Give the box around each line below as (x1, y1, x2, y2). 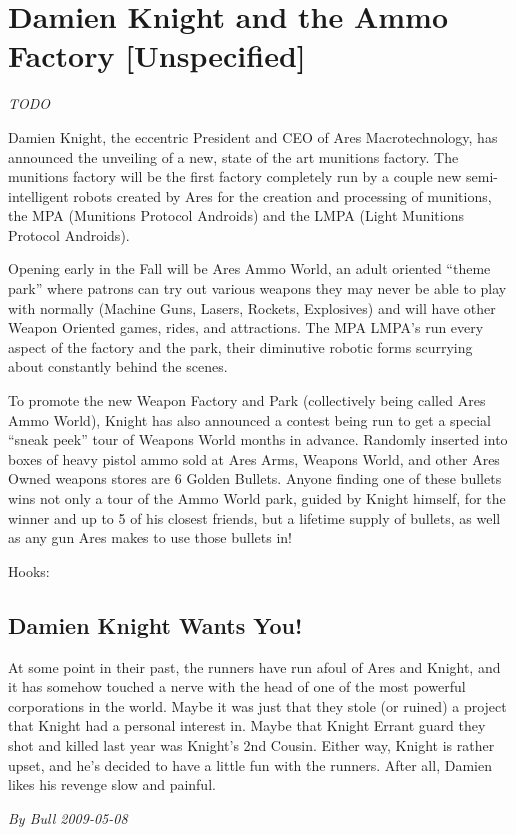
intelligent (8, 185, 69, 206)
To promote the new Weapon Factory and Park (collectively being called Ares (8, 390, 486, 411)
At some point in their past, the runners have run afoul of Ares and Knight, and (8, 656, 501, 677)
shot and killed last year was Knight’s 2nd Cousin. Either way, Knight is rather (8, 734, 495, 755)
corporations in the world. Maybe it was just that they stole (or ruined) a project (8, 695, 507, 716)
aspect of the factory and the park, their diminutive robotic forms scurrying (8, 336, 473, 357)
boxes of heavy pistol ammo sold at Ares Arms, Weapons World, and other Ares (8, 448, 500, 469)
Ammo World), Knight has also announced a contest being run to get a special (8, 409, 491, 430)
